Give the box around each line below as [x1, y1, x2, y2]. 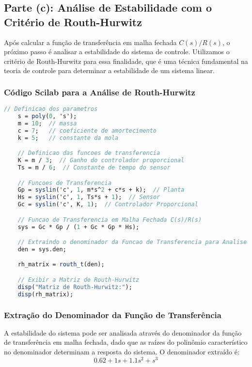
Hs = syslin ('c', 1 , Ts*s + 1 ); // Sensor [17, 194, 160, 201]
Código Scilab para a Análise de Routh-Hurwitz [4, 86, 195, 98]
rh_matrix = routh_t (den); [17, 261, 105, 268]
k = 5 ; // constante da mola [17, 134, 119, 141]
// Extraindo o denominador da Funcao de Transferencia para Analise [17, 239, 247, 246]
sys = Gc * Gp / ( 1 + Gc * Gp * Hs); [17, 223, 140, 230]
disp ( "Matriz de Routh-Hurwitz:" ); [17, 283, 132, 291]
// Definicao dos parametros [4, 106, 98, 113]
